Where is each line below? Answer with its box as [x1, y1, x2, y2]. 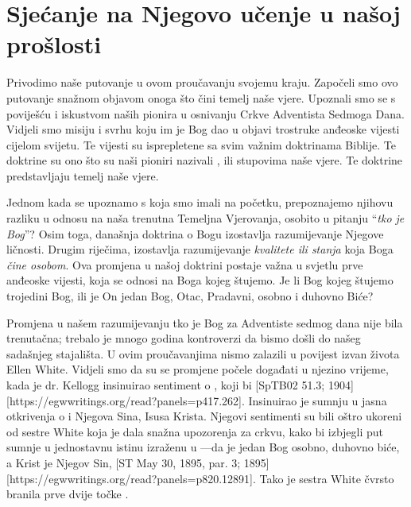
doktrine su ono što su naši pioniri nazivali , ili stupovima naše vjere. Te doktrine [6, 152, 403, 168]
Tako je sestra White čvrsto [259, 470, 394, 486]
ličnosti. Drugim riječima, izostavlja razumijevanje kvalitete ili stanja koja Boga [6, 241, 394, 257]
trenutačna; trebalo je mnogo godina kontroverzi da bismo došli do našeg [6, 330, 361, 346]
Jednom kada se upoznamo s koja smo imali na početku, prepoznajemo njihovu [6, 194, 394, 211]
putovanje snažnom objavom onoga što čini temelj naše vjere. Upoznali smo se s [6, 89, 396, 106]
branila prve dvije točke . [6, 486, 129, 502]
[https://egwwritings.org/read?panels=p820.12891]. [6, 470, 256, 486]
